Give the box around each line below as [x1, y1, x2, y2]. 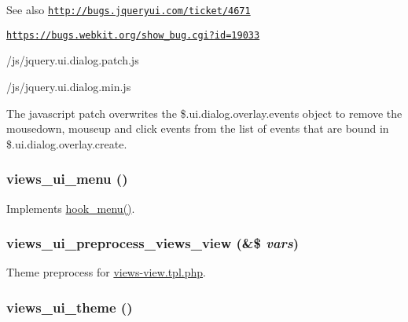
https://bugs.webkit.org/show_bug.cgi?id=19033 [6, 29, 260, 41]
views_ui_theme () [6, 297, 133, 317]
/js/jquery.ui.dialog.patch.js [6, 52, 139, 68]
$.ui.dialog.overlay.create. [6, 135, 127, 152]
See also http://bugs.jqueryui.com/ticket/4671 [6, 2, 251, 17]
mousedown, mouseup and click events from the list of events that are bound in [6, 120, 389, 137]
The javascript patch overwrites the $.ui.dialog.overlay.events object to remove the [6, 104, 402, 121]
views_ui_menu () [6, 169, 128, 188]
